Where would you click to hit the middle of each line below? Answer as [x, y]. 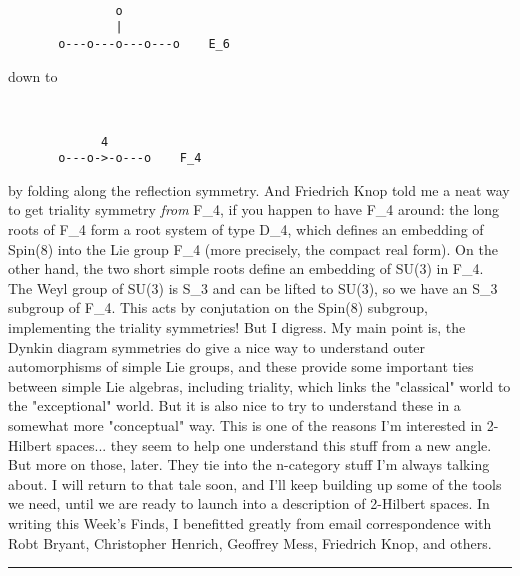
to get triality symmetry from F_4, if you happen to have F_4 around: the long [254, 209]
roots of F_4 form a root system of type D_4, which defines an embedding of [246, 229]
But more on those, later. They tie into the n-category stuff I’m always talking [249, 464]
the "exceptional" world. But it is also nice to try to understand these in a [234, 405]
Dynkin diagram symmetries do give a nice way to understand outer [217, 346]
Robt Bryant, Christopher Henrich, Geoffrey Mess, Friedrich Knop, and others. [250, 542]
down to [33, 75]
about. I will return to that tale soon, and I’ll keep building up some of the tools [255, 483]
